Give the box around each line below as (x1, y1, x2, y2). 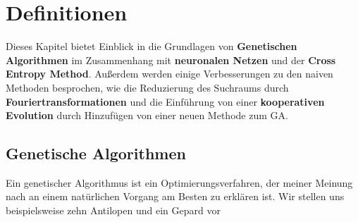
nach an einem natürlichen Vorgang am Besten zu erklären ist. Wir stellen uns (6, 189, 345, 204)
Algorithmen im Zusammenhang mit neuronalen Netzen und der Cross (6, 52, 336, 67)
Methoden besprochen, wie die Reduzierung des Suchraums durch (6, 80, 289, 94)
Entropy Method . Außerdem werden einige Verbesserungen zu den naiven (6, 66, 333, 81)
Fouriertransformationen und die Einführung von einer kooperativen (6, 94, 325, 109)
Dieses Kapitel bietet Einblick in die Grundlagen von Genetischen (6, 39, 297, 54)
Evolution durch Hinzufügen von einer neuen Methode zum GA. (6, 108, 288, 123)
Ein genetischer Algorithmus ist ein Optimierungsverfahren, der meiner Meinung (6, 175, 353, 190)
